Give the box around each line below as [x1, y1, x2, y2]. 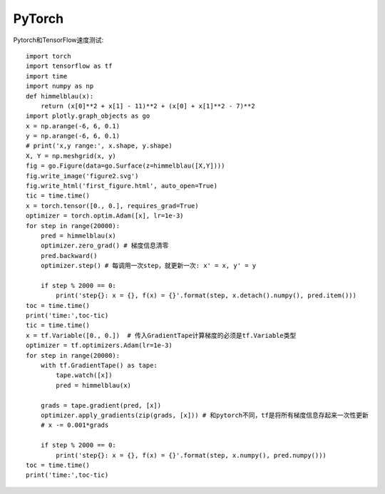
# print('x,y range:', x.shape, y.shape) [26, 142, 173, 150]
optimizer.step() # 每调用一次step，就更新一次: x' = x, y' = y [40, 262, 257, 270]
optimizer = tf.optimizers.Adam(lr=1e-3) [26, 341, 173, 349]
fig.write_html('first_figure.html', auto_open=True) [26, 182, 217, 190]
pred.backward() [40, 252, 98, 259]
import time [26, 72, 68, 80]
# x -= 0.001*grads [40, 421, 109, 429]
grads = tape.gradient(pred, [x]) [40, 401, 162, 409]
